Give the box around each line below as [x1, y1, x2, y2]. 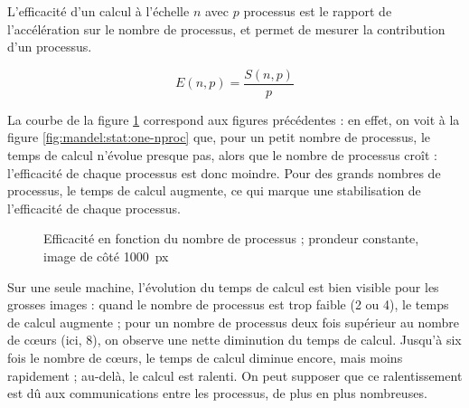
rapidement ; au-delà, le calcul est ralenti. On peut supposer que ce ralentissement [7, 365, 463, 384]
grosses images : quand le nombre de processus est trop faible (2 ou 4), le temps [7, 295, 449, 314]
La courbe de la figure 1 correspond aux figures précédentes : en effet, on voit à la [7, 109, 460, 128]
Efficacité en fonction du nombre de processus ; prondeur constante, [43, 229, 419, 248]
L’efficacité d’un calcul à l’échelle [7, 2, 190, 20]
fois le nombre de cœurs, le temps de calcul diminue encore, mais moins [7, 347, 403, 366]
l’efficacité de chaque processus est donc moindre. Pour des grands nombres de [7, 163, 441, 182]
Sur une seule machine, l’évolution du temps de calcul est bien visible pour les [7, 277, 439, 296]
